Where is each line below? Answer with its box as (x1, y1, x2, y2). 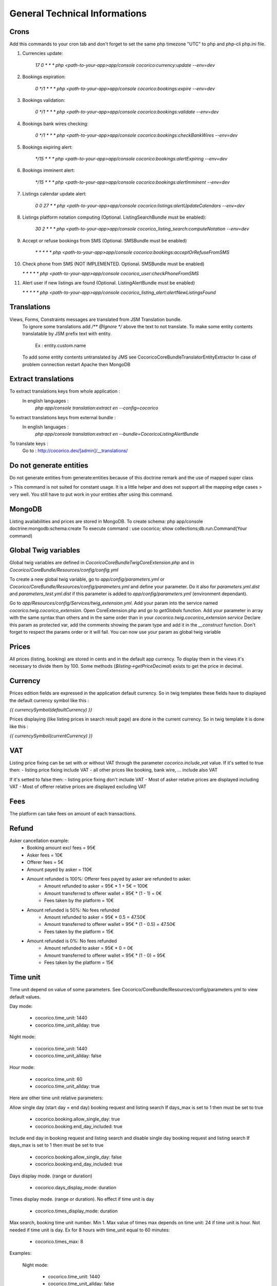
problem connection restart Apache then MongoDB (22, 361, 131, 367)
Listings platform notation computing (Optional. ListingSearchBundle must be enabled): (22, 214, 207, 220)
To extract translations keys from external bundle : (9, 414, 116, 420)
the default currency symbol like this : (9, 697, 89, 703)
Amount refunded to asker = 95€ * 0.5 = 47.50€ (44, 914, 146, 920)
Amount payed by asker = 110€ (27, 866, 92, 872)
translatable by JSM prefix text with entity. (22, 331, 112, 337)
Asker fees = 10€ (27, 852, 63, 858)
